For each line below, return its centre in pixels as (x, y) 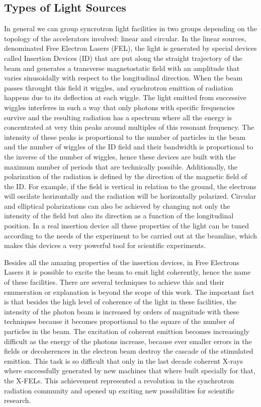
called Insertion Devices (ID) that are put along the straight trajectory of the (123, 58)
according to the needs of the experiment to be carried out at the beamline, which (131, 235)
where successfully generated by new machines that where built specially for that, (130, 371)
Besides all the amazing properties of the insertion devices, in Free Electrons (122, 262)
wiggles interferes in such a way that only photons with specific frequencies (119, 107)
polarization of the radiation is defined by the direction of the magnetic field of (126, 176)
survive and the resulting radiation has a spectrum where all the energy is (118, 117)
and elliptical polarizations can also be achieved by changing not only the (117, 206)
